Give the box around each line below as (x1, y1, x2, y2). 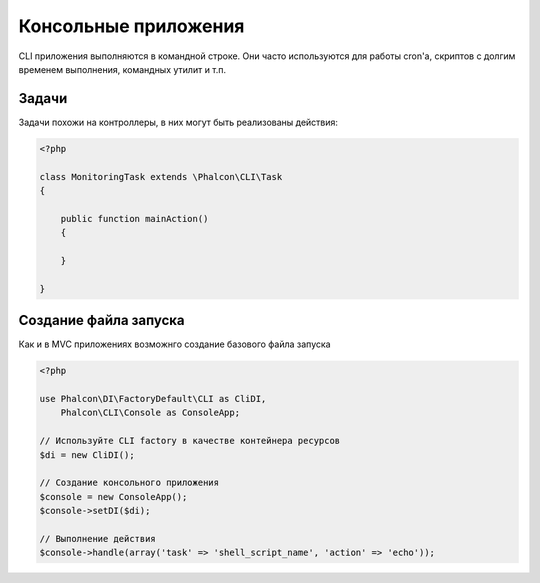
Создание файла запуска (18, 312, 185, 329)
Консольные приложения (18, 15, 245, 37)
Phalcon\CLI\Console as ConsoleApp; (60, 407, 240, 419)
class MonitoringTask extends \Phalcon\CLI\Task (39, 171, 283, 182)
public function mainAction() (60, 213, 209, 224)
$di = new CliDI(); (39, 449, 135, 460)
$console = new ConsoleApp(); (39, 491, 188, 502)
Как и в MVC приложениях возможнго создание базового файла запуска (18, 338, 331, 350)
